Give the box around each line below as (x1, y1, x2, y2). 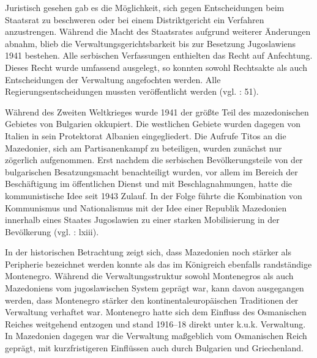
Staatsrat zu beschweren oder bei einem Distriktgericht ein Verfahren (5, 13, 264, 26)
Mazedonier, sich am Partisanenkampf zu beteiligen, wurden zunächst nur (5, 141, 282, 154)
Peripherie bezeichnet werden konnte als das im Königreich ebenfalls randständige (5, 257, 312, 270)
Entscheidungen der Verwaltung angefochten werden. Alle (5, 73, 221, 86)
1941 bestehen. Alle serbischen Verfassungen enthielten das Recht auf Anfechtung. (5, 49, 313, 62)
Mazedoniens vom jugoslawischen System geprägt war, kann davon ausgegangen (5, 282, 304, 294)
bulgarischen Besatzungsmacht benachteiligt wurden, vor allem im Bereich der (5, 165, 298, 178)
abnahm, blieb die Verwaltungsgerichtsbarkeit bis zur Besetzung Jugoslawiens (5, 37, 296, 49)
